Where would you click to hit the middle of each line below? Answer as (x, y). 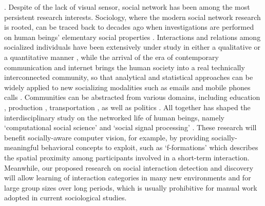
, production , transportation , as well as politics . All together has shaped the (127, 107)
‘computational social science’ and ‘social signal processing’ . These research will (130, 127)
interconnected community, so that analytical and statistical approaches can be (129, 77)
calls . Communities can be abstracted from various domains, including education (132, 97)
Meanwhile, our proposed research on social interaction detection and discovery (129, 167)
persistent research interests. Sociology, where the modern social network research (132, 17)
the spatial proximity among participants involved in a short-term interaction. (127, 157)
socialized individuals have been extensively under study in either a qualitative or (132, 47)
